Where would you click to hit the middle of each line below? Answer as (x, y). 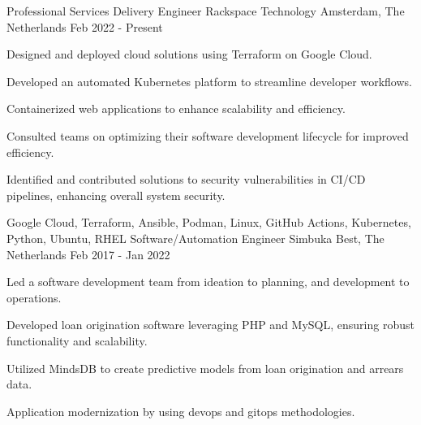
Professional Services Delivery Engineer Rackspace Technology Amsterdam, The (206, 11)
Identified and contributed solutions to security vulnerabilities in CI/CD (186, 179)
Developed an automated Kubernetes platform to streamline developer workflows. (209, 81)
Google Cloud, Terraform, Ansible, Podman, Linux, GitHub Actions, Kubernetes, (209, 222)
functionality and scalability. (77, 340)
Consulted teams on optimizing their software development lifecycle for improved (208, 135)
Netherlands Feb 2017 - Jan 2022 (88, 254)
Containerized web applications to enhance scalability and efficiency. (176, 108)
